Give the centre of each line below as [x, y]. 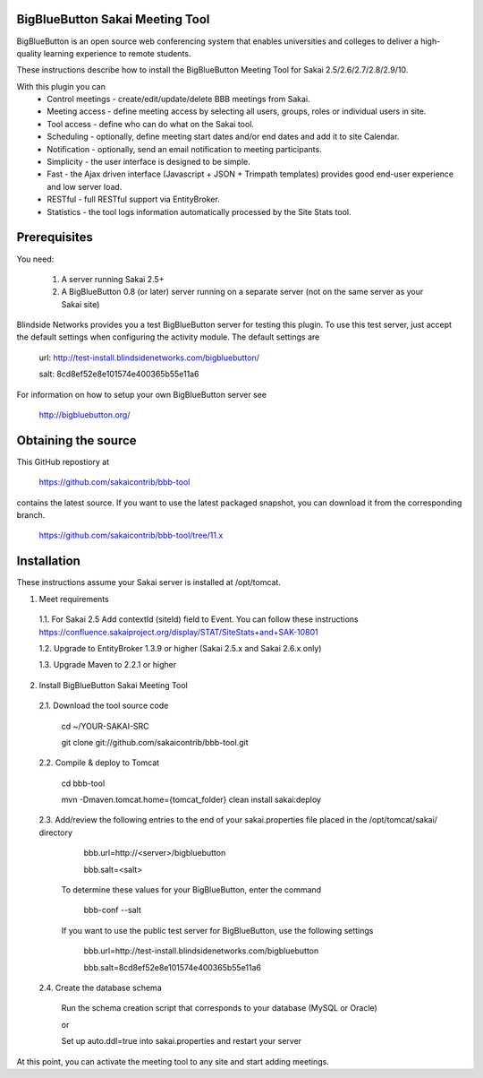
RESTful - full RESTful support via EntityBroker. [134, 199]
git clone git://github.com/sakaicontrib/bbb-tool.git [155, 742]
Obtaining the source [77, 440]
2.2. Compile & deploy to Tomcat [99, 763]
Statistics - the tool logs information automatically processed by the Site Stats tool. [199, 211]
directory [56, 832]
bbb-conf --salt [113, 910]
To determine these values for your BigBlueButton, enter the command [191, 890]
